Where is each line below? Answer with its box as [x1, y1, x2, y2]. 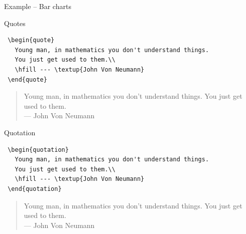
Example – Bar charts [4, 1, 71, 11]
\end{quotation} [8, 185, 62, 192]
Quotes [4, 18, 26, 28]
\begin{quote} [8, 37, 55, 44]
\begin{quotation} [8, 146, 69, 153]
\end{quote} [8, 76, 47, 83]
